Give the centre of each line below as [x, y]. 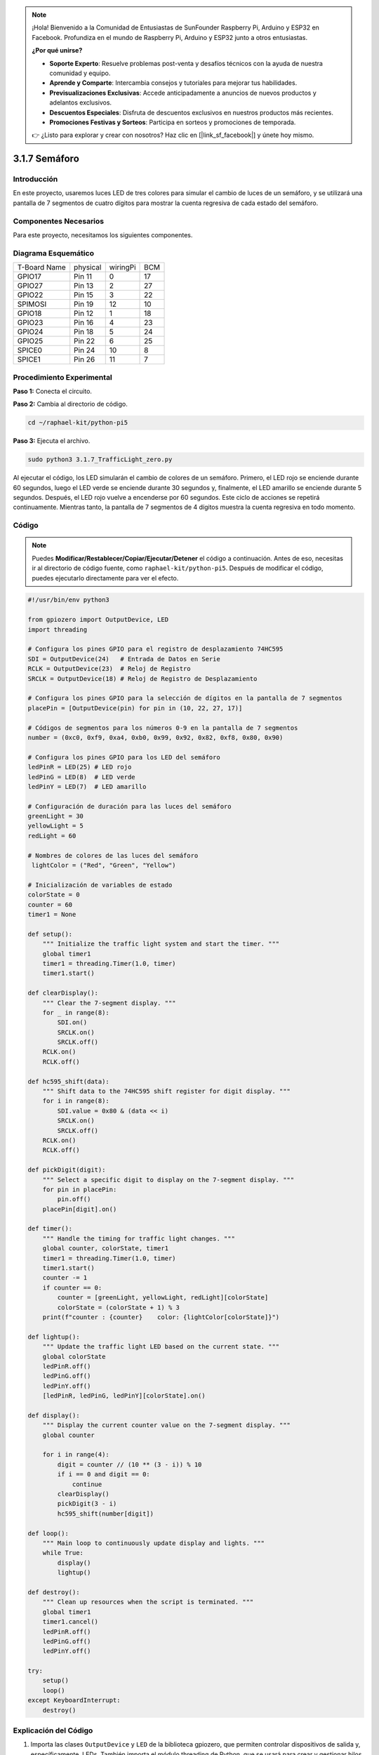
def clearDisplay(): [63, 993]
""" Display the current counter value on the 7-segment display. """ [167, 1425]
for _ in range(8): [76, 1012]
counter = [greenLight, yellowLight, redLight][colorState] [163, 1298]
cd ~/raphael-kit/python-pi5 [78, 423]
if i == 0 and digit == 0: [104, 1475]
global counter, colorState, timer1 [105, 1249]
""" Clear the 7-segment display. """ [109, 1003]
